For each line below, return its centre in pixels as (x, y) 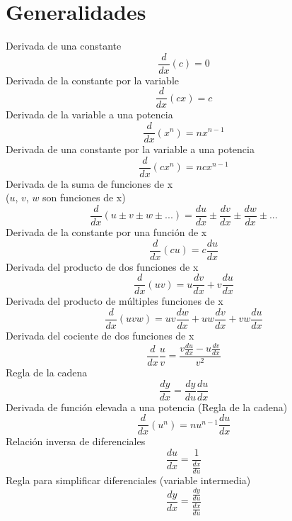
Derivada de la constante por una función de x (106, 232)
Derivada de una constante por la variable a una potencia (130, 149)
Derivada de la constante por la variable (92, 80)
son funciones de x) (84, 197)
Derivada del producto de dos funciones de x (102, 266)
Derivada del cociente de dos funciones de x (100, 335)
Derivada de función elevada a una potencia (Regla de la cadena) (147, 407)
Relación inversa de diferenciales (76, 441)
